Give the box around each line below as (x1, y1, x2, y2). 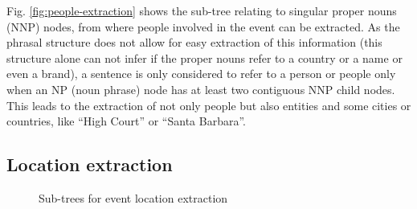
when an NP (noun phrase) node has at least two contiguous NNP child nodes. (6, 80, 395, 97)
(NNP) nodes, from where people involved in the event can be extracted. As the (6, 18, 400, 35)
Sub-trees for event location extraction (39, 189, 228, 206)
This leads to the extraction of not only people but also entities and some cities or (6, 96, 411, 113)
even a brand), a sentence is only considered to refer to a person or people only (6, 65, 396, 82)
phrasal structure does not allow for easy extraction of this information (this (6, 34, 382, 51)
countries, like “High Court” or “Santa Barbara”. (6, 113, 246, 129)
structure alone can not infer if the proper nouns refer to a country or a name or (6, 49, 403, 66)
